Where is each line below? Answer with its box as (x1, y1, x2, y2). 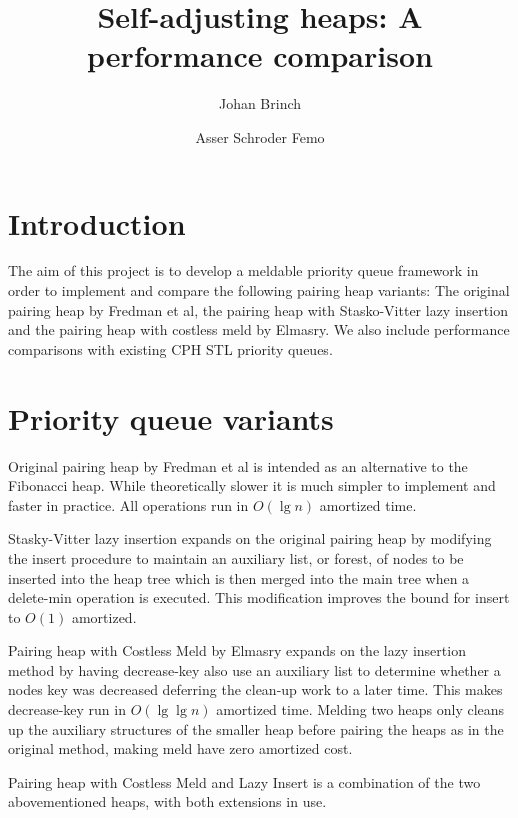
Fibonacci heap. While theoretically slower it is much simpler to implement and (8, 475, 496, 496)
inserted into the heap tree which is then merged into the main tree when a (8, 567, 470, 588)
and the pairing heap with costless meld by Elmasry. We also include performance (8, 319, 510, 340)
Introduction (8, 202, 186, 243)
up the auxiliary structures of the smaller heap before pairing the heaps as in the (8, 718, 504, 739)
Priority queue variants (8, 397, 334, 438)
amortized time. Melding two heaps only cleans (216, 699, 505, 720)
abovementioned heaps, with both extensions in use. (8, 791, 327, 812)
